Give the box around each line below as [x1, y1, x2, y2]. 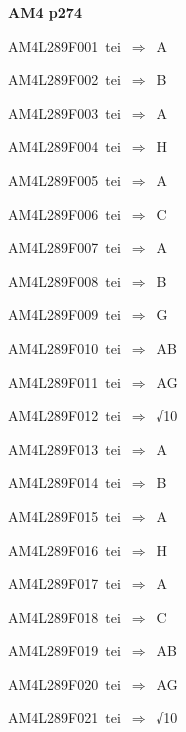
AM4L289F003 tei [8, 102, 121, 123]
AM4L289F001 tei [8, 35, 121, 56]
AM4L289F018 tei [8, 606, 121, 627]
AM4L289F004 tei [8, 136, 121, 157]
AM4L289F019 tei [8, 640, 121, 661]
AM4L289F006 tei [8, 203, 121, 224]
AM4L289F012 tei [8, 405, 121, 426]
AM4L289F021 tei [8, 707, 121, 728]
